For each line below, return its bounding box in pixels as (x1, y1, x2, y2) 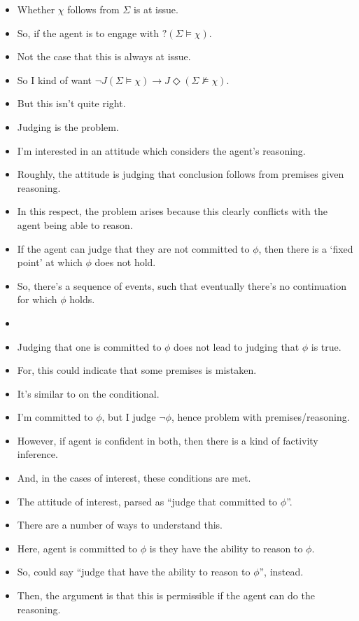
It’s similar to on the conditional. (17, 386, 160, 400)
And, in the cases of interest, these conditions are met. (17, 470, 251, 485)
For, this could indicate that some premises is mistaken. (17, 363, 257, 377)
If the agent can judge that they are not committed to (17, 241, 250, 256)
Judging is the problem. (17, 119, 119, 134)
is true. (311, 339, 342, 354)
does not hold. (94, 255, 156, 270)
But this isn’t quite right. (17, 96, 126, 111)
